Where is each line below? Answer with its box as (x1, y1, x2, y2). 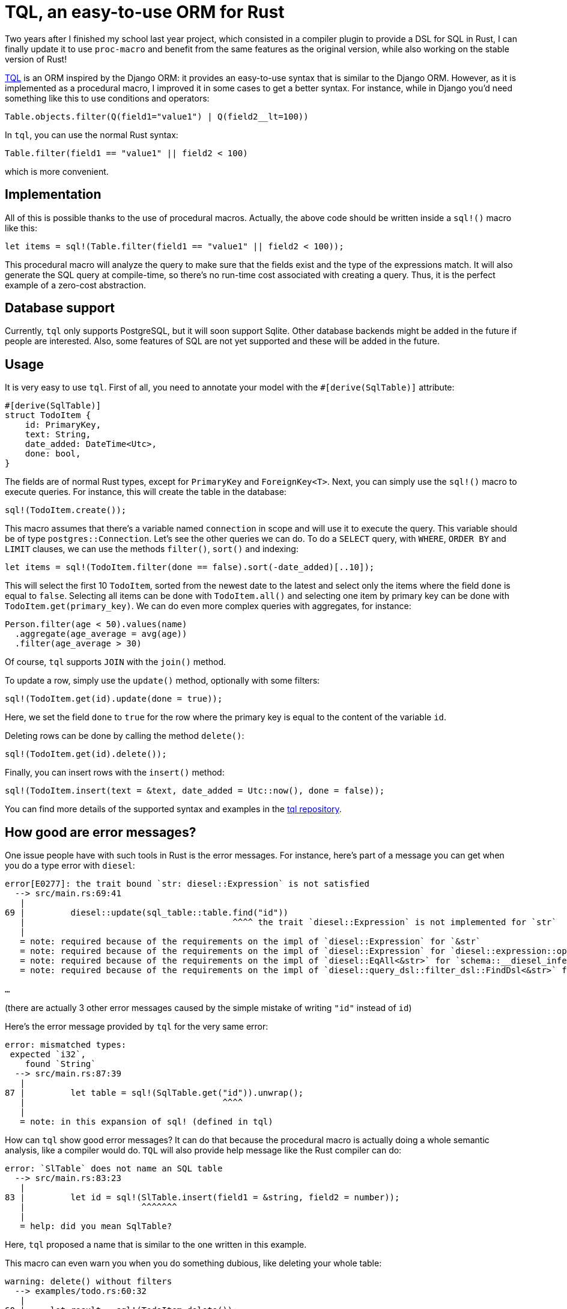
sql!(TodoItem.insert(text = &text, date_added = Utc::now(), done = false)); (5, 786, 385, 796)
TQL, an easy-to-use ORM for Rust (5, 2, 285, 22)
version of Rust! (5, 53, 67, 64)
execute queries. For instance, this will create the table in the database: (5, 487, 287, 497)
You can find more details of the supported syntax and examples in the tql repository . (5, 804, 342, 815)
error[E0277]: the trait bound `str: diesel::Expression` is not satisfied (5, 879, 369, 889)
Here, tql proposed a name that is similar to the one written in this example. (5, 1239, 307, 1250)
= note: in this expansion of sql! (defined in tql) (20, 1117, 273, 1127)
